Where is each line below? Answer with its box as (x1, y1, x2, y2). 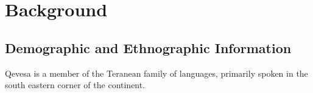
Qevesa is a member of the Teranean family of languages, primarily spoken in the (5, 66, 308, 79)
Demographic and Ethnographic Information (5, 38, 292, 57)
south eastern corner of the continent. (5, 79, 146, 91)
